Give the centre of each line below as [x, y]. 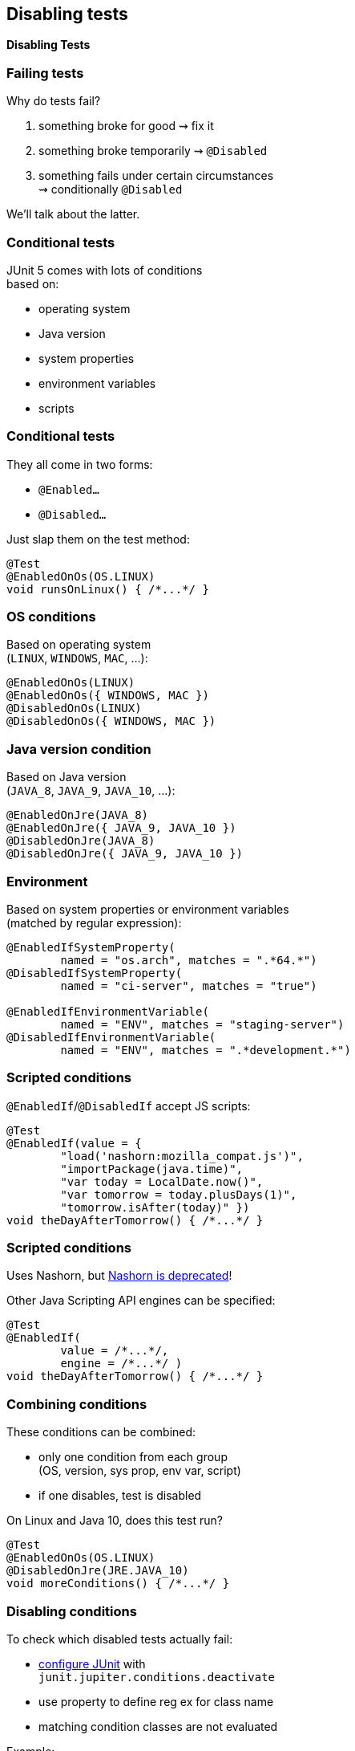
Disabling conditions [72, 1611]
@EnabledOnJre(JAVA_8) [78, 815]
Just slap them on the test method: [98, 539]
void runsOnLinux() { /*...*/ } [108, 589]
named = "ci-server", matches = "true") [189, 985]
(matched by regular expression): [94, 922]
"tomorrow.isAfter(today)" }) [155, 1207]
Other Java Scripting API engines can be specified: [141, 1301]
